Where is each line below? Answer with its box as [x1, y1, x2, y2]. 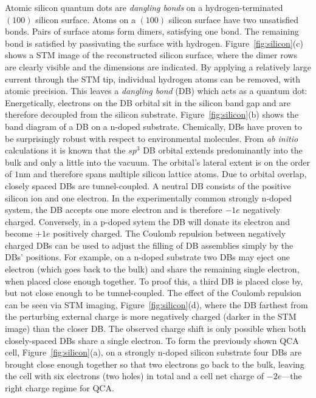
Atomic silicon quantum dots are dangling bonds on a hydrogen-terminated [5, 1, 283, 13]
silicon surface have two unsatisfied [168, 13, 299, 25]
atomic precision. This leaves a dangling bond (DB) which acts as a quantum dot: [5, 84, 307, 97]
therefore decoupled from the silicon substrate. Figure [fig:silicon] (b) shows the [5, 108, 299, 121]
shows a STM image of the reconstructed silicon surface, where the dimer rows [5, 49, 297, 61]
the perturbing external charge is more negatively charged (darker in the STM [5, 310, 297, 323]
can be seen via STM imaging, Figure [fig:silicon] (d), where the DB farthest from [5, 298, 308, 311]
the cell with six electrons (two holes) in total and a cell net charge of [5, 369, 264, 382]
